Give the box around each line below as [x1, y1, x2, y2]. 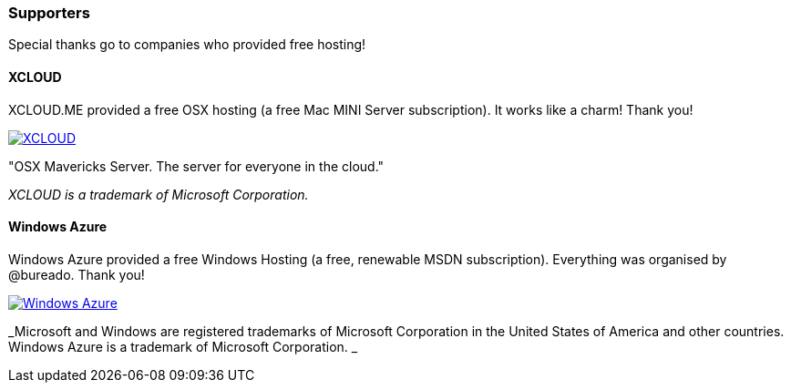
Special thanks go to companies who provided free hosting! [8, 36, 366, 53]
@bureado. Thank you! [8, 266, 145, 282]
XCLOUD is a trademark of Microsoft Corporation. [8, 186, 309, 202]
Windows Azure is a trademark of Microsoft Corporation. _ [8, 338, 358, 354]
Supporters [8, 4, 90, 22]
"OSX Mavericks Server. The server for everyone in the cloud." [8, 158, 385, 174]
